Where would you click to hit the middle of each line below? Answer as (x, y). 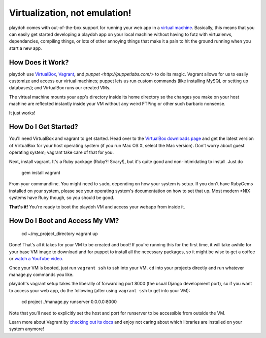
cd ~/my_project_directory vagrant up (60, 234)
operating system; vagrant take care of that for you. (62, 152)
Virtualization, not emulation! (70, 13)
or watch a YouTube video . (36, 259)
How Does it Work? (39, 62)
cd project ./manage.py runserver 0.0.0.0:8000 (69, 302)
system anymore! (27, 329)
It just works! (22, 113)
